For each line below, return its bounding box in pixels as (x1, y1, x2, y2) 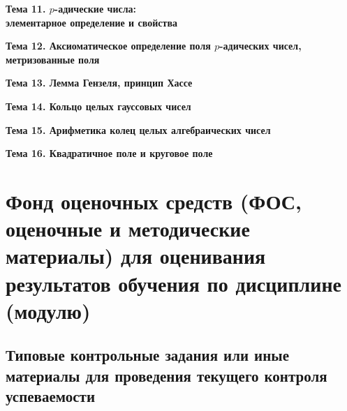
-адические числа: (54, 1, 137, 15)
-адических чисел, (219, 38, 302, 53)
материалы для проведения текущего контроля (6, 364, 327, 386)
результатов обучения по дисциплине (6, 269, 341, 297)
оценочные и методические (6, 214, 250, 243)
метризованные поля (6, 52, 100, 66)
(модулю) (6, 296, 91, 324)
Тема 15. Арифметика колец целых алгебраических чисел (6, 122, 271, 137)
